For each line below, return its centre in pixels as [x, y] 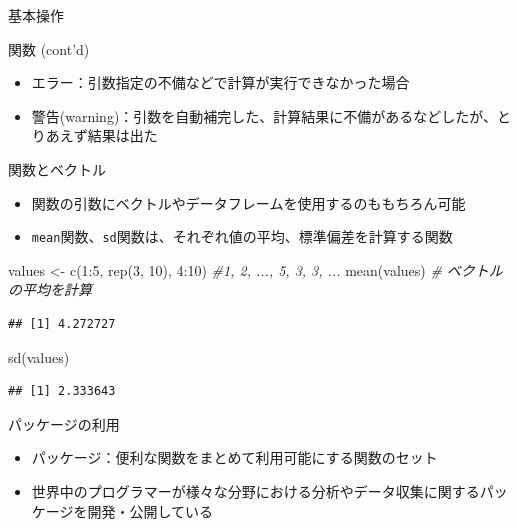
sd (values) [39, 356]
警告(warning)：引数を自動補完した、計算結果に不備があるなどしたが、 [264, 115]
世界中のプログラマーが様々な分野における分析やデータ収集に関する [255, 490]
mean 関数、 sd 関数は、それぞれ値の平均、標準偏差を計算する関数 [242, 236]
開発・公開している [150, 510]
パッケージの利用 [64, 423]
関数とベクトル [57, 168]
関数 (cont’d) [49, 48]
